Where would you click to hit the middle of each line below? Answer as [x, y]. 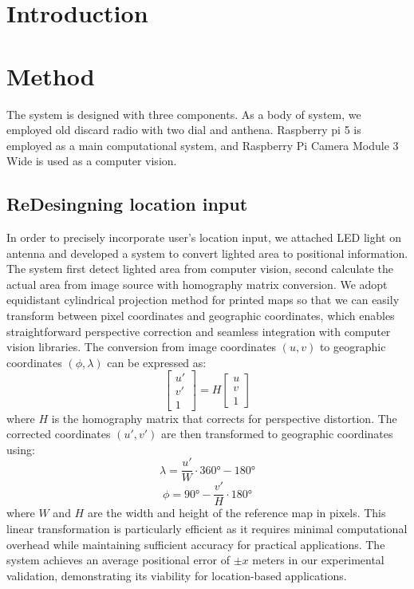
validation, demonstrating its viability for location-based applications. [177, 575]
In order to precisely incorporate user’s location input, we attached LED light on [204, 237]
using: [21, 449]
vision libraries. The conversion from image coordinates [142, 347]
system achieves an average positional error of [118, 560]
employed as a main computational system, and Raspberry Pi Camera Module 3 [203, 145]
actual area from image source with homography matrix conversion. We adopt [197, 284]
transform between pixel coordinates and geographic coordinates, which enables [201, 316]
